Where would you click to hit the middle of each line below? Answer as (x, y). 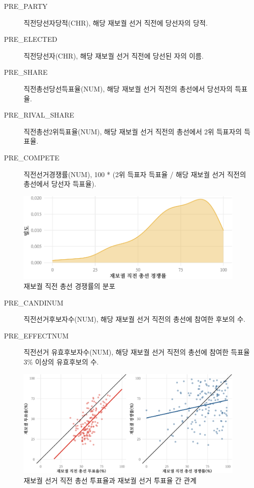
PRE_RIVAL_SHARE (39, 115)
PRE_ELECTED (31, 39)
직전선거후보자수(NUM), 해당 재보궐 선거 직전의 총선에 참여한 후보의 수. (135, 319)
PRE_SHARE (26, 72)
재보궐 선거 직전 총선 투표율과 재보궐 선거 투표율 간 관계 (110, 480)
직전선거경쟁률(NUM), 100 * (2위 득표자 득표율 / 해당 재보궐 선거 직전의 (135, 174)
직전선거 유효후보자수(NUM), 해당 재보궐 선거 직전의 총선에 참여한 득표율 (137, 352)
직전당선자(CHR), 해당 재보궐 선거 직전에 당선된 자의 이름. (114, 55)
